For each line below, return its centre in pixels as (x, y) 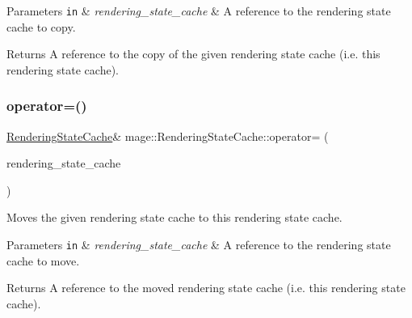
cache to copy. (41, 26)
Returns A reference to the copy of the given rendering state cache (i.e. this (193, 54)
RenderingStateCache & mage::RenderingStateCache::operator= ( (168, 136)
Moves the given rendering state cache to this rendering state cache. (174, 217)
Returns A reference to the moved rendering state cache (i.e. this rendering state (206, 288)
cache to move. (43, 260)
